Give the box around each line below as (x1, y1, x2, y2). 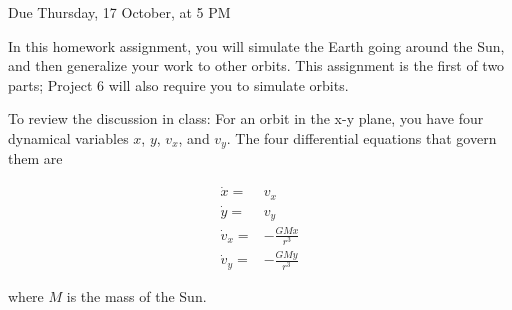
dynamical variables (8, 127, 129, 148)
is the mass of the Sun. (66, 285, 207, 306)
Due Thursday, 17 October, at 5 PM (8, 2, 231, 22)
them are (8, 148, 63, 169)
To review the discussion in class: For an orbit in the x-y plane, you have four (8, 108, 484, 129)
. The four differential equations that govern (226, 127, 497, 148)
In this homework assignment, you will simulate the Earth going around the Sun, (8, 35, 505, 56)
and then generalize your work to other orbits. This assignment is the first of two (8, 55, 505, 76)
